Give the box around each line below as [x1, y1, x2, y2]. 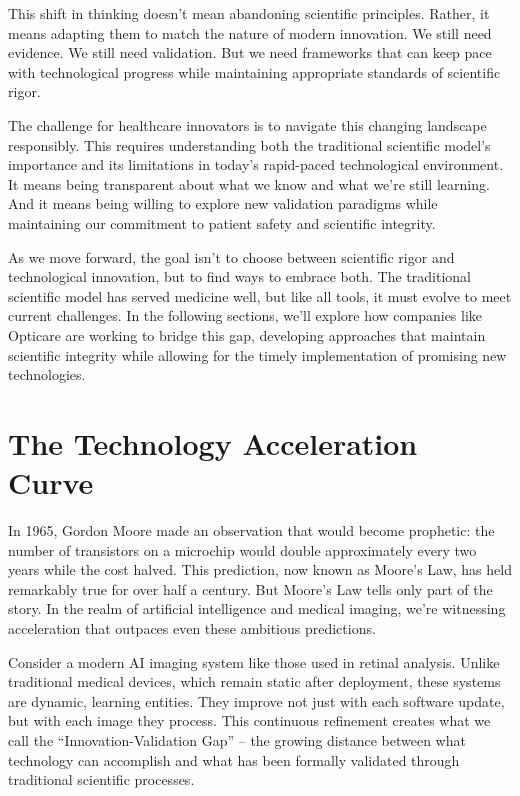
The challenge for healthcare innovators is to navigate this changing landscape [8, 114, 487, 135]
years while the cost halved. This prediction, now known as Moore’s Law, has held [8, 559, 512, 580]
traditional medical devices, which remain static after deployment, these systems [8, 671, 501, 692]
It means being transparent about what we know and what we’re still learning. [8, 173, 490, 194]
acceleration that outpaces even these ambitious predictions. [8, 617, 376, 638]
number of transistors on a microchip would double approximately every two [8, 539, 477, 560]
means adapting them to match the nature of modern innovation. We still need [8, 22, 492, 43]
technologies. [8, 364, 86, 385]
